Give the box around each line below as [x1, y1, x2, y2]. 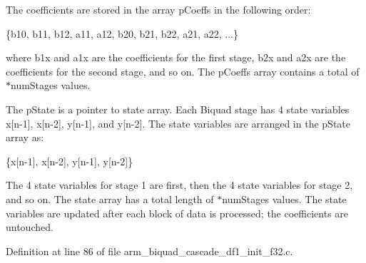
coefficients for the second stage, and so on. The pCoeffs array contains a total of [6, 63, 360, 78]
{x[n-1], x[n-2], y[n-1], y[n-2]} [6, 153, 133, 168]
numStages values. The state [222, 191, 347, 206]
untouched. [6, 220, 54, 234]
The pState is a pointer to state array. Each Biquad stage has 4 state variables [6, 101, 350, 116]
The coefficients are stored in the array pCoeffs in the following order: [6, 2, 311, 16]
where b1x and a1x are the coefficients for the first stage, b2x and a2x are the [6, 50, 346, 65]
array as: [6, 130, 44, 145]
